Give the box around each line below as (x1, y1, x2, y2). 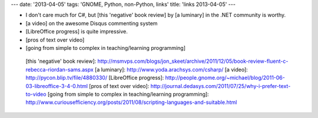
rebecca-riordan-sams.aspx (25, 66, 94, 73)
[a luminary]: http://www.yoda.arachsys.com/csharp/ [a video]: (94, 66, 249, 73)
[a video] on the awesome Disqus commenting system (25, 19, 158, 26)
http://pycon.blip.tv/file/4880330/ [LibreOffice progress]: (25, 74, 164, 82)
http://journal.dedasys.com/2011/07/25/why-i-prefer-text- (150, 82, 291, 89)
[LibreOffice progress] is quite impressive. (25, 28, 128, 35)
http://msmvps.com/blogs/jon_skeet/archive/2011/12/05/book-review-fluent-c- (97, 58, 289, 65)
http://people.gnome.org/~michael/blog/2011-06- (165, 74, 285, 82)
